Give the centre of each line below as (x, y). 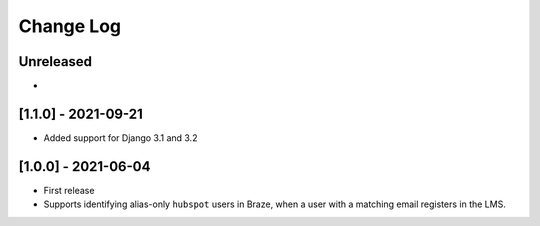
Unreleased (55, 61)
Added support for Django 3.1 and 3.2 (120, 137)
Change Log (70, 26)
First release (69, 190)
